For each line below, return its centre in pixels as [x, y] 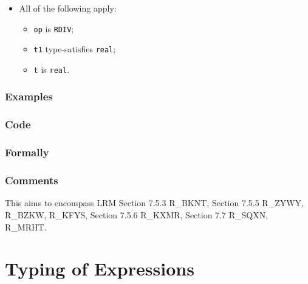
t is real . [52, 69]
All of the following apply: [68, 8]
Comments [32, 180]
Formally [27, 152]
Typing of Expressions [100, 268]
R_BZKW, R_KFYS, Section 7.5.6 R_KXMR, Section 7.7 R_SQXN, [137, 214]
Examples [29, 96]
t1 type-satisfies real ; [75, 49]
